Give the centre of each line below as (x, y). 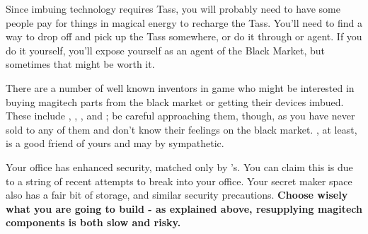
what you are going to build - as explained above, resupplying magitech (184, 208)
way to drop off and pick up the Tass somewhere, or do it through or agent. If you (184, 36)
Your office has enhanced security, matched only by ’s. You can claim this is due (179, 166)
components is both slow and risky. (93, 222)
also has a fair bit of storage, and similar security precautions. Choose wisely (177, 195)
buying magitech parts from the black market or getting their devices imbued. (175, 101)
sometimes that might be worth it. (80, 64)
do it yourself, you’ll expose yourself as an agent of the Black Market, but (165, 50)
